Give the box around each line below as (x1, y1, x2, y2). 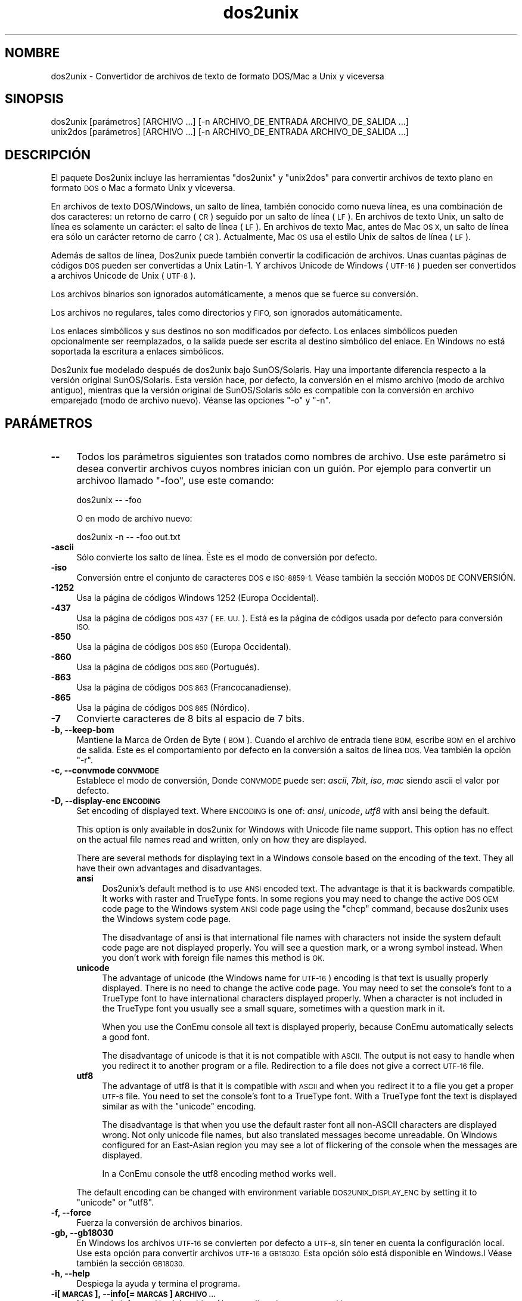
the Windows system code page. (102, 914, 231, 924)
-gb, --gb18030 (51, 1228, 114, 1238)
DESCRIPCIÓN (5, 147, 91, 162)
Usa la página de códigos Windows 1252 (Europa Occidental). (76, 593, 319, 603)
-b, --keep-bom (51, 725, 114, 735)
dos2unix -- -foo (76, 495, 142, 505)
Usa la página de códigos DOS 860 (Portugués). (76, 662, 260, 673)
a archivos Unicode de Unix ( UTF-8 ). (51, 270, 196, 281)
